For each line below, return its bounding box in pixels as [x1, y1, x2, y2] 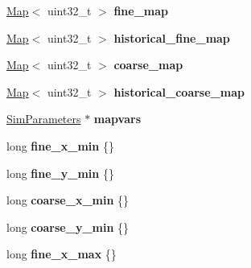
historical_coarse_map [113, 83, 245, 100]
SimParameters [6, 110, 81, 127]
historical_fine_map [113, 29, 230, 46]
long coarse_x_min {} [6, 192, 130, 208]
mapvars [93, 110, 142, 127]
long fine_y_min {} [6, 164, 114, 181]
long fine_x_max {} [6, 245, 117, 262]
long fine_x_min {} [6, 137, 114, 154]
